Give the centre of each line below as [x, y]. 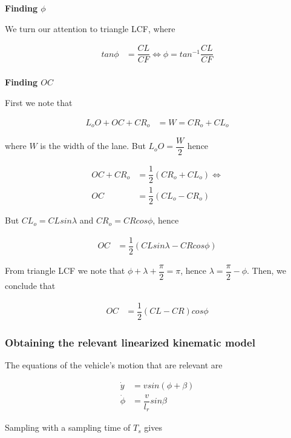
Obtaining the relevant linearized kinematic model [130, 342]
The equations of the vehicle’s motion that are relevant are [114, 364]
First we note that [39, 102]
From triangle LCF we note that [65, 270]
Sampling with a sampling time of [68, 427]
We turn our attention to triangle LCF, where [90, 28]
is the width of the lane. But [93, 146]
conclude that [30, 285]
